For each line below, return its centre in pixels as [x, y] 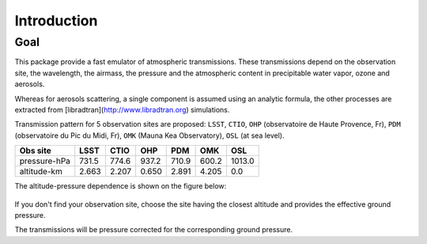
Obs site [35, 151]
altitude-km [41, 172]
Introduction [56, 21]
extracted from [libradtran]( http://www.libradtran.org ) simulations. [122, 109]
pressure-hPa [45, 161]
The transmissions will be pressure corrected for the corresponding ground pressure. [153, 230]
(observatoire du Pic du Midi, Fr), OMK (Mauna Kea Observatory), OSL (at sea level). [149, 135]
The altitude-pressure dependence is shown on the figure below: [121, 186]
